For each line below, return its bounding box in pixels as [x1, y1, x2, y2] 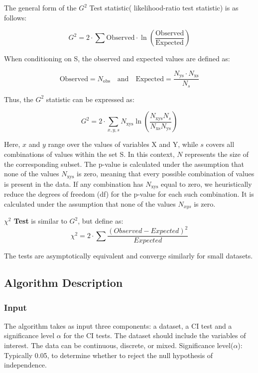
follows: [4, 12, 27, 22]
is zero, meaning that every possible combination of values [77, 168, 255, 179]
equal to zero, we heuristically [161, 178, 252, 189]
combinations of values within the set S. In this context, [4, 148, 175, 159]
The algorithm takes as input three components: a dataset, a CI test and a [4, 320, 232, 331]
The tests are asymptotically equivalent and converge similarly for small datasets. [4, 250, 253, 261]
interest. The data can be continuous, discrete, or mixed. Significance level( [4, 340, 234, 350]
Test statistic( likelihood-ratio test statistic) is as [89, 2, 239, 12]
